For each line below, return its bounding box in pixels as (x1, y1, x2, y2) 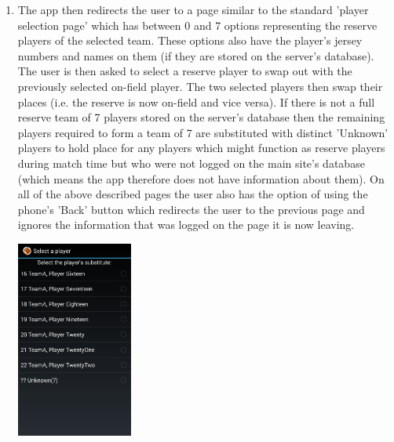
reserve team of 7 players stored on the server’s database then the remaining (17, 109, 385, 125)
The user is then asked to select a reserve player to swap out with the (17, 63, 352, 79)
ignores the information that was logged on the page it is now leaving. (17, 216, 355, 233)
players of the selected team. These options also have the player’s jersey (17, 32, 363, 49)
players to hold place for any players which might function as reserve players (17, 139, 385, 156)
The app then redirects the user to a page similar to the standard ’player (17, 2, 369, 17)
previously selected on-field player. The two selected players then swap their (17, 78, 383, 94)
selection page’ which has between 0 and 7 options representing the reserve (17, 16, 378, 33)
